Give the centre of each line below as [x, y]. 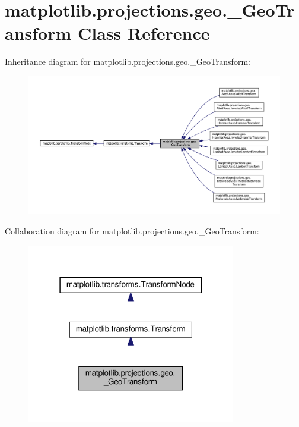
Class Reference [144, 33]
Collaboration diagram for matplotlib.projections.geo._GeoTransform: [132, 231]
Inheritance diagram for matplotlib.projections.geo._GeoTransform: [128, 62]
